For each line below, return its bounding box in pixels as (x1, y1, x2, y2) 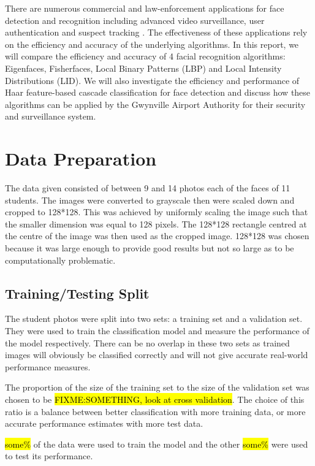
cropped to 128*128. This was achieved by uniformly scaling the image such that (5, 205, 308, 218)
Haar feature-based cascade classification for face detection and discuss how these (5, 86, 311, 99)
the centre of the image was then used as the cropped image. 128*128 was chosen (5, 229, 309, 242)
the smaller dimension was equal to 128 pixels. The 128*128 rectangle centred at (5, 217, 307, 230)
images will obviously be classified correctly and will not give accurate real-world (5, 348, 308, 361)
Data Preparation (5, 146, 157, 171)
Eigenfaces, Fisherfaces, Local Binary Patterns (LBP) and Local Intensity (5, 61, 282, 74)
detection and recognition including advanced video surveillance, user (5, 13, 265, 26)
